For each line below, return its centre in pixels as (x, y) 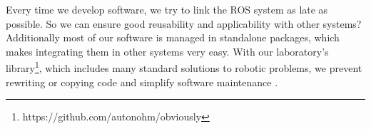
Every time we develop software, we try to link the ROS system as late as (167, 9)
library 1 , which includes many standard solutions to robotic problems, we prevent (184, 67)
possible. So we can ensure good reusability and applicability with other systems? (184, 23)
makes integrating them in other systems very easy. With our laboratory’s (167, 51)
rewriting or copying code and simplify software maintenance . (142, 82)
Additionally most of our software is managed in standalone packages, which (173, 37)
